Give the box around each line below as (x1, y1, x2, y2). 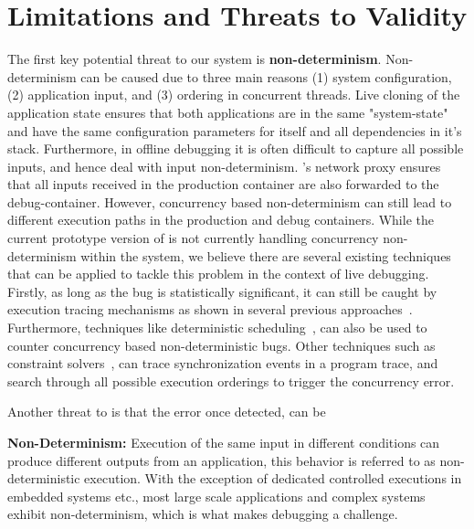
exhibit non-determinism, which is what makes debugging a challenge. (7, 504, 398, 524)
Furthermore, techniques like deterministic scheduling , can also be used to (7, 318, 427, 337)
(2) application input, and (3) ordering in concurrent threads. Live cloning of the (7, 85, 460, 104)
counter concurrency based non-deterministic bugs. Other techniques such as (7, 335, 436, 354)
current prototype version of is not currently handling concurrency (7, 228, 379, 248)
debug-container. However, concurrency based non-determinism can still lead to (7, 192, 452, 211)
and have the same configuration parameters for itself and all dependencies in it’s (7, 121, 462, 140)
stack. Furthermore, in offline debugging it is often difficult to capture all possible (7, 139, 464, 158)
